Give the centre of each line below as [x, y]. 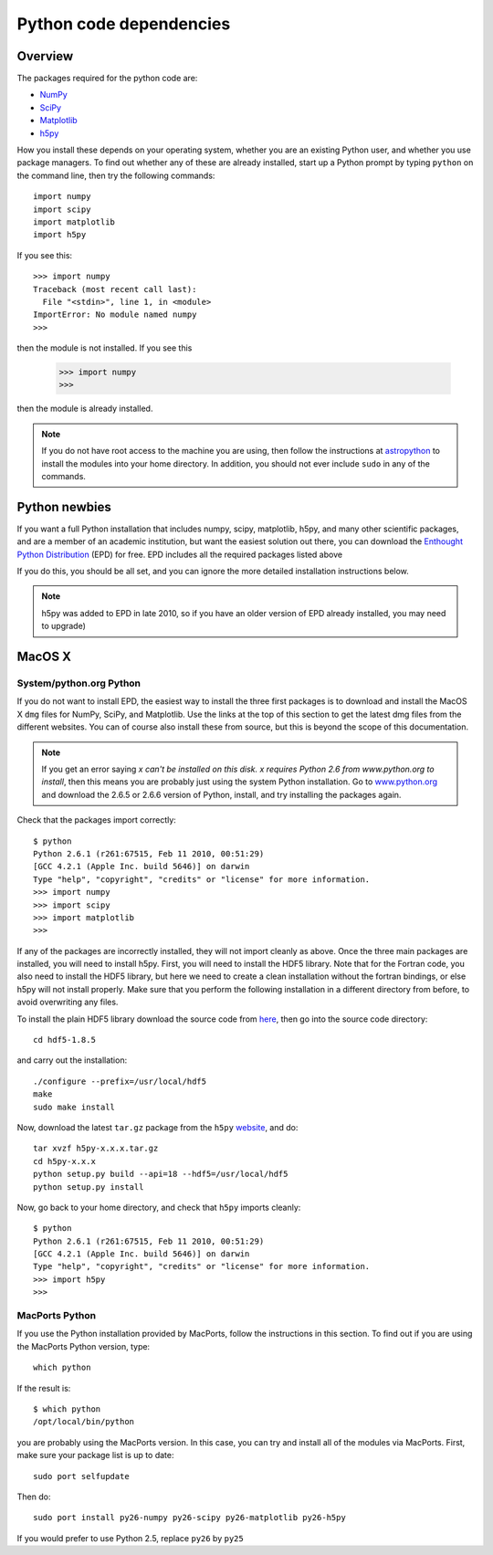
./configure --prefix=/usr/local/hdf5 [120, 1081]
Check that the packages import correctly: [97, 820]
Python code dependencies [124, 24]
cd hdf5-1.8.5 [64, 1040]
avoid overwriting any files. [68, 1002]
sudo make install [74, 1107]
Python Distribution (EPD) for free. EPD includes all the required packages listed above [179, 554]
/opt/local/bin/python [84, 1422]
